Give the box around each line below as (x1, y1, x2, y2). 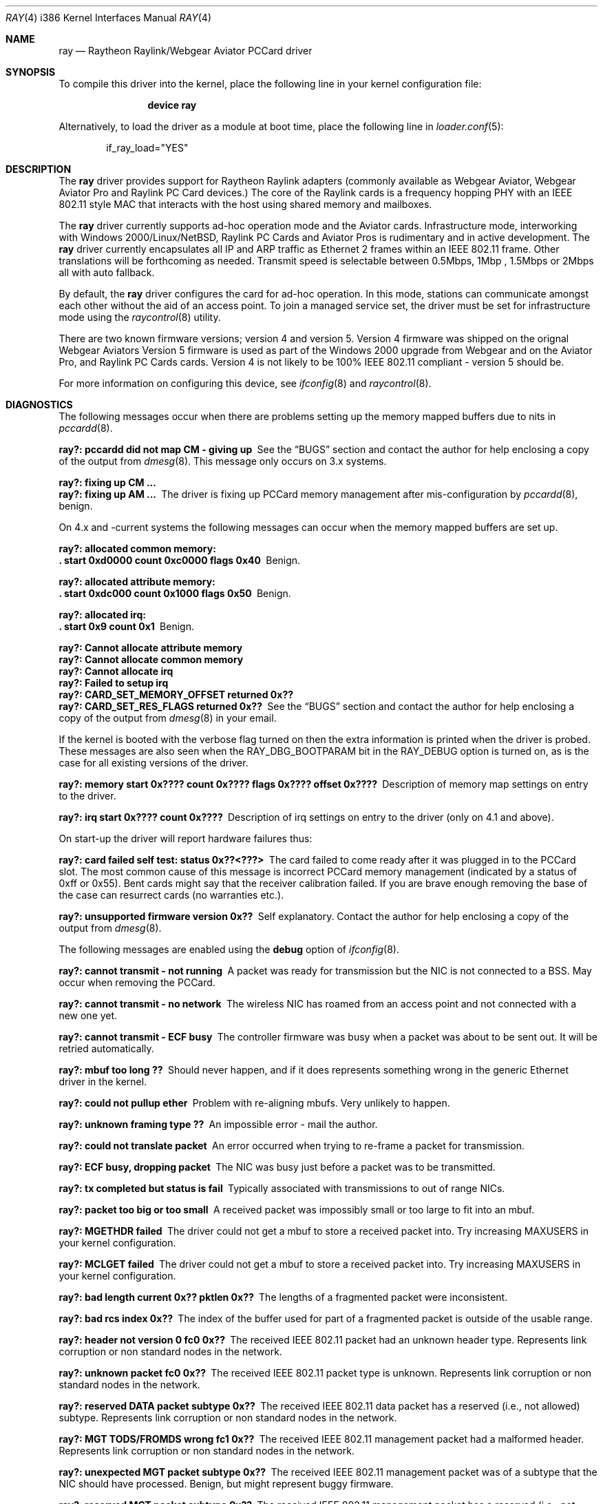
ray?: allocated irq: (59, 609, 146, 620)
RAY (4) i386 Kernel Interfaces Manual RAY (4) (6, 12, 212, 23)
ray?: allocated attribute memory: (59, 576, 215, 587)
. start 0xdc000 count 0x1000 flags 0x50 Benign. (59, 587, 291, 599)
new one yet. (59, 1010, 118, 1021)
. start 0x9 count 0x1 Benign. (59, 620, 194, 632)
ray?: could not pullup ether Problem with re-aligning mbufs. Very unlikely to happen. (59, 1097, 450, 1109)
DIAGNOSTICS (6, 399, 73, 410)
